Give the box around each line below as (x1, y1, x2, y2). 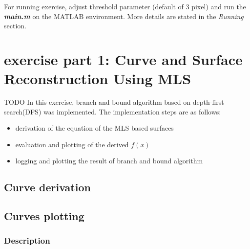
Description (4, 234, 50, 246)
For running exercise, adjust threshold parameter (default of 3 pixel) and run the (4, 1, 246, 11)
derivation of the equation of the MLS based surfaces (15, 123, 174, 133)
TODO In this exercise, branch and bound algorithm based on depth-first (4, 97, 224, 107)
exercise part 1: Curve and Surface (4, 49, 243, 69)
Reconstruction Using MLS (4, 68, 191, 89)
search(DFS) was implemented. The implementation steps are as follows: (4, 106, 221, 116)
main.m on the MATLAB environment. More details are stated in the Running (4, 11, 244, 21)
